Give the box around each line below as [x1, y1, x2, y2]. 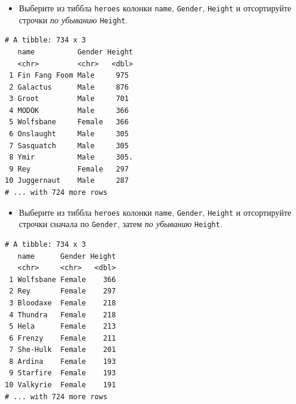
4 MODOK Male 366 [9, 106, 129, 115]
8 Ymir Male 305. [9, 153, 133, 162]
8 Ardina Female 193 [9, 357, 116, 366]
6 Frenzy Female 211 [9, 333, 116, 342]
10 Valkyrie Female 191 [5, 381, 116, 390]
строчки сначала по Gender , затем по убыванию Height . [18, 218, 223, 230]
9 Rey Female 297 [9, 164, 129, 173]
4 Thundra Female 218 [9, 310, 116, 319]
